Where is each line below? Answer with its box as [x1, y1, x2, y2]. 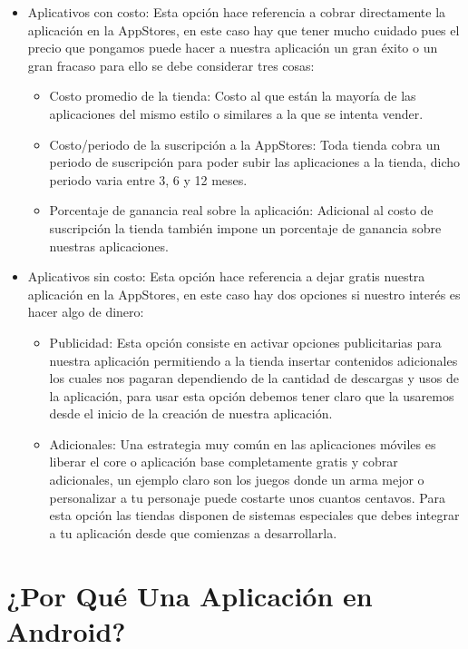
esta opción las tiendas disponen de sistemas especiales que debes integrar [49, 506, 460, 525]
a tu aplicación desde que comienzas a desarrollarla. [49, 523, 337, 542]
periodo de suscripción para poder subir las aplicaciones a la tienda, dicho [49, 152, 461, 172]
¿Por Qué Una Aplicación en [6, 576, 373, 614]
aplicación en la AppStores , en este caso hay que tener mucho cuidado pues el [27, 20, 460, 39]
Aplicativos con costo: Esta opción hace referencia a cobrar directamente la [27, 3, 446, 21]
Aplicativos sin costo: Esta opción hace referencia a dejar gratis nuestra [27, 267, 425, 286]
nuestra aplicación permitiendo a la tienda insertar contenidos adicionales [49, 350, 458, 369]
